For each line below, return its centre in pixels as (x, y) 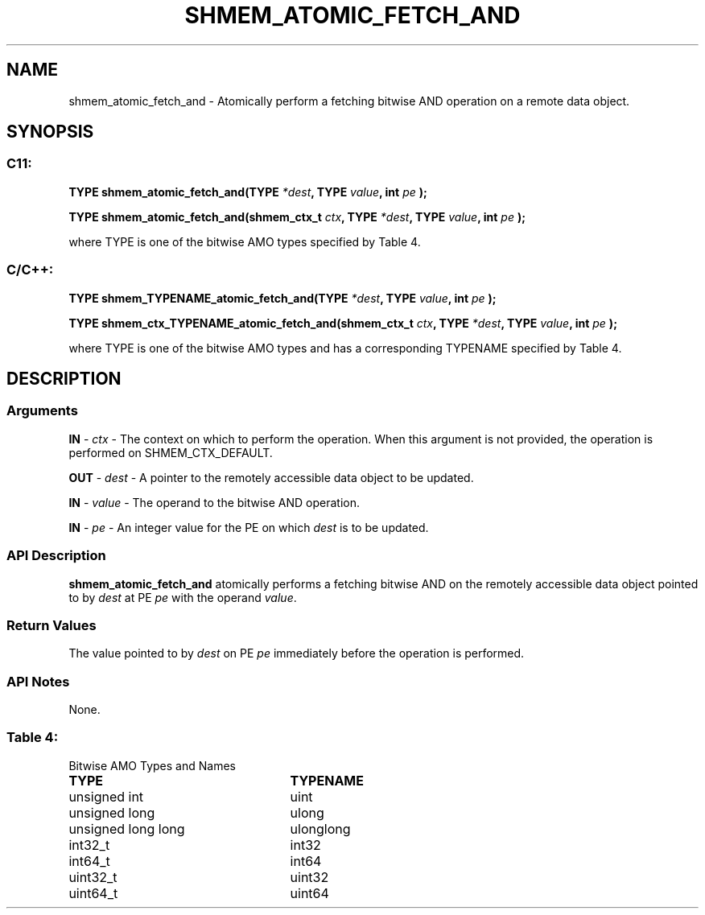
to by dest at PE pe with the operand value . (183, 597)
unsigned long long (127, 828)
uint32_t (93, 877)
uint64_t (93, 893)
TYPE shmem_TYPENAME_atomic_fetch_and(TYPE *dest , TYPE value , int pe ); (282, 298)
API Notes (38, 681)
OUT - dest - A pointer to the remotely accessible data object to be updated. (271, 477)
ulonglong (320, 828)
